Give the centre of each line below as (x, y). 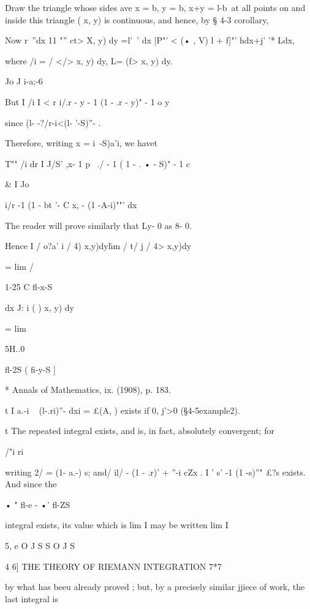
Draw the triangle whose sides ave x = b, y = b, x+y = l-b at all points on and (155, 7)
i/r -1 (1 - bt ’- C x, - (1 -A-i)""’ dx (71, 204)
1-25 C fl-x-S (29, 287)
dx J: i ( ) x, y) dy (40, 307)
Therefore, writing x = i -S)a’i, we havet (81, 143)
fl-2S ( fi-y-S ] (30, 369)
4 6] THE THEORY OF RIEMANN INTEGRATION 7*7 (113, 566)
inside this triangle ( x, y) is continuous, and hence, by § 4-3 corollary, (137, 19)
